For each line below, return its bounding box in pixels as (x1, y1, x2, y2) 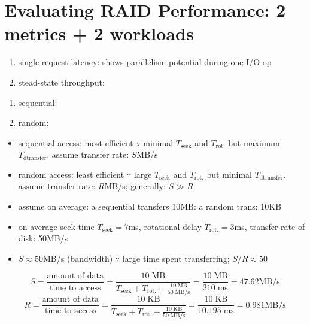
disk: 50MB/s (18, 232, 68, 244)
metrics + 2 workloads (4, 21, 194, 46)
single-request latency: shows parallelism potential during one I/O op (18, 56, 272, 68)
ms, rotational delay (128, 220, 202, 232)
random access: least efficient (18, 168, 124, 180)
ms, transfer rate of (234, 220, 305, 232)
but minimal (206, 168, 252, 180)
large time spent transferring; (122, 252, 230, 264)
